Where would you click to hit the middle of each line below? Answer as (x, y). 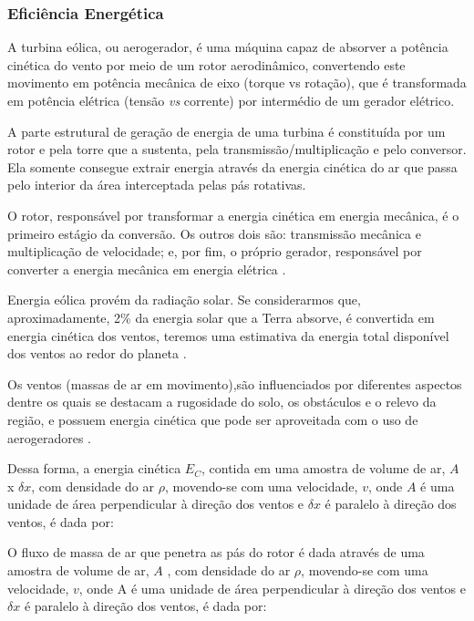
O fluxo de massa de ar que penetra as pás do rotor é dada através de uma (216, 552)
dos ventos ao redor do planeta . (97, 353)
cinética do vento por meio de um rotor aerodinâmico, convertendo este (206, 64)
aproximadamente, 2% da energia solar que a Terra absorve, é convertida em (221, 317)
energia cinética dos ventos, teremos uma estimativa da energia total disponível (228, 335)
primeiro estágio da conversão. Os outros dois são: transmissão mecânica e (214, 233)
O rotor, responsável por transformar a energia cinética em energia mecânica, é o (233, 215)
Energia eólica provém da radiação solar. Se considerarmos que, (184, 300)
